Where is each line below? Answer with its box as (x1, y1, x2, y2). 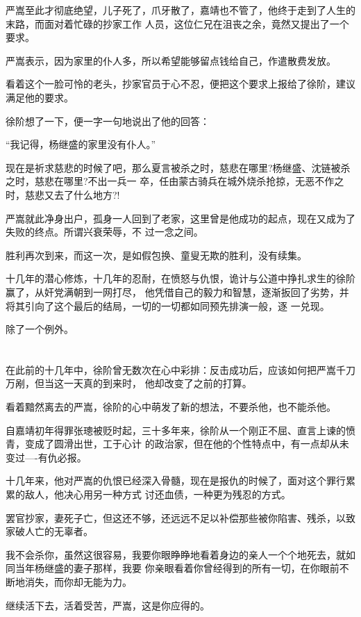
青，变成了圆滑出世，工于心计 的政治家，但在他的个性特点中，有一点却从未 (6, 436, 349, 451)
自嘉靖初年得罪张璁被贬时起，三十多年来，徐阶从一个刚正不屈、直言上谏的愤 (6, 422, 355, 437)
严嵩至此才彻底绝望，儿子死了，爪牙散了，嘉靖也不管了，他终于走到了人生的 (6, 3, 355, 17)
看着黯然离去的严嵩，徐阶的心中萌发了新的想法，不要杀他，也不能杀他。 (6, 400, 336, 414)
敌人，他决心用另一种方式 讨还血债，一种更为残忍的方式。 (24, 487, 291, 502)
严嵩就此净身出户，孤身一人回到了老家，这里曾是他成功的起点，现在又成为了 (6, 211, 355, 225)
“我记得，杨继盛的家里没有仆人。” (6, 137, 156, 151)
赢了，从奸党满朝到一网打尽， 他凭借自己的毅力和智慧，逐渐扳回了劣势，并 (6, 284, 349, 299)
